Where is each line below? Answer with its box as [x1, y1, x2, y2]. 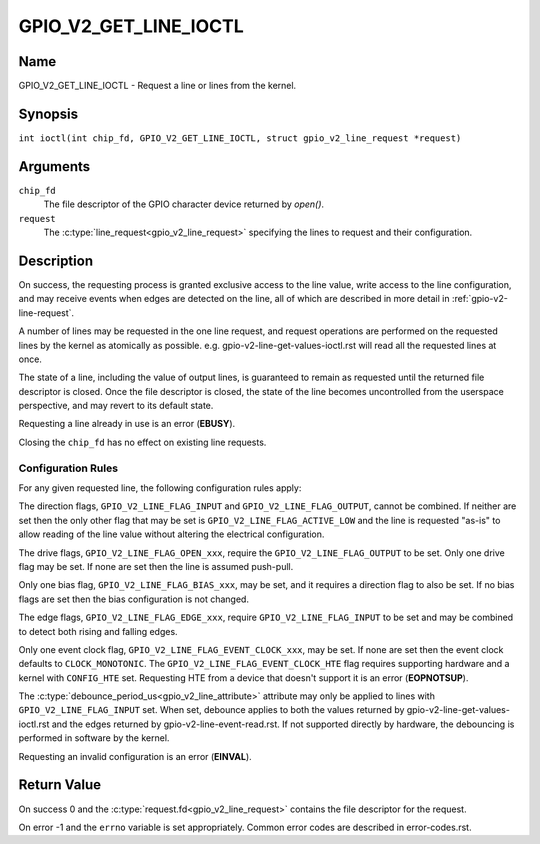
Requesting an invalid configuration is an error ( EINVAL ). [18, 750, 252, 762]
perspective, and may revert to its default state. [18, 400, 214, 412]
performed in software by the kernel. [18, 732, 170, 744]
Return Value [18, 776, 102, 794]
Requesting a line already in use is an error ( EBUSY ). [18, 418, 236, 430]
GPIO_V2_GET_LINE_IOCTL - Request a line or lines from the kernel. [18, 80, 297, 92]
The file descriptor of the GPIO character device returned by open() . [43, 198, 325, 210]
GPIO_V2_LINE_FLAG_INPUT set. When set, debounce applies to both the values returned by [18, 704, 405, 716]
